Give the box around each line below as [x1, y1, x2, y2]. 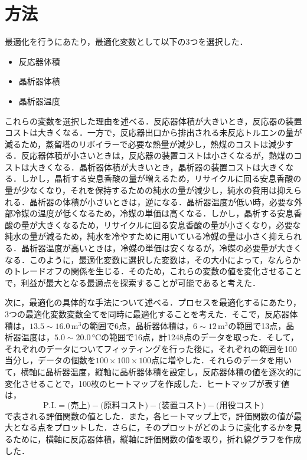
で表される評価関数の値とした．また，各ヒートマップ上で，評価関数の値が [5, 409, 294, 422]
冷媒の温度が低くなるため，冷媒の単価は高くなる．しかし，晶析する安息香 [12, 207, 302, 219]
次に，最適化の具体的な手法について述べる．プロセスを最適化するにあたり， [5, 296, 301, 308]
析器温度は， [5, 331, 54, 343]
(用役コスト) [216, 401, 264, 410]
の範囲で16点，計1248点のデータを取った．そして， [101, 331, 299, 343]
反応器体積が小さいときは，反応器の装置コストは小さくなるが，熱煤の [21, 149, 294, 162]
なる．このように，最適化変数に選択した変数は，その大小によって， [5, 253, 268, 265]
